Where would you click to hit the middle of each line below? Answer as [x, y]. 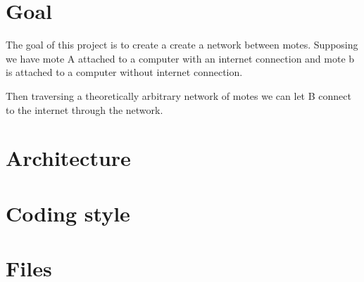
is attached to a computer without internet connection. [124, 72]
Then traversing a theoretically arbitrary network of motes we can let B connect [178, 95]
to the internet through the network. [84, 109]
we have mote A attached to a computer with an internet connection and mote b [180, 58]
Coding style [68, 213]
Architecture [68, 158]
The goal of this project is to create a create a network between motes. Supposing [182, 45]
